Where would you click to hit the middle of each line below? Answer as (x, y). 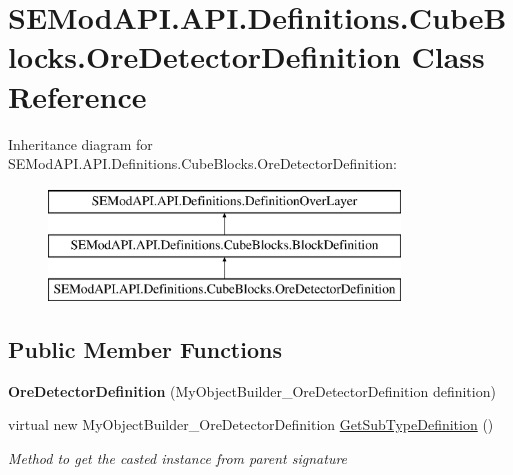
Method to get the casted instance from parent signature (178, 458)
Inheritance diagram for (80, 143)
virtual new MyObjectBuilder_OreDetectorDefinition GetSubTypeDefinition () (251, 424)
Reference (77, 95)
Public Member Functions (145, 349)
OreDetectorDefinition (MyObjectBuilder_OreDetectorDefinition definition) (252, 390)
